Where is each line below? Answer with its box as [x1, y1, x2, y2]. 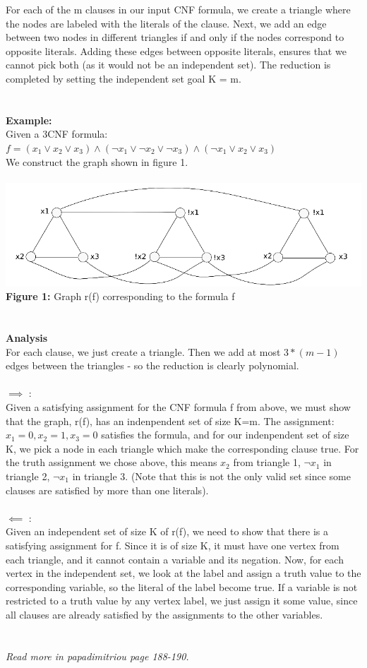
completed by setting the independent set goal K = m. [6, 71, 241, 85]
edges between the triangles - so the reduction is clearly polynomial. [6, 358, 299, 373]
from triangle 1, [233, 455, 301, 470]
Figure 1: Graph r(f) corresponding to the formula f [6, 289, 235, 304]
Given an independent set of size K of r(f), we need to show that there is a [6, 524, 329, 539]
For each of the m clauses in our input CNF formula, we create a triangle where [6, 2, 351, 16]
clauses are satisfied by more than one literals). [6, 482, 209, 497]
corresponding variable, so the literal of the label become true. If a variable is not [6, 579, 358, 594]
